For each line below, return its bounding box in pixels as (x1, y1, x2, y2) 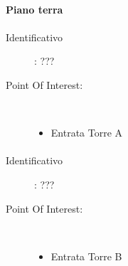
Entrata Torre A (50, 125, 123, 140)
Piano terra (6, 1, 63, 16)
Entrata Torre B (50, 248, 122, 263)
